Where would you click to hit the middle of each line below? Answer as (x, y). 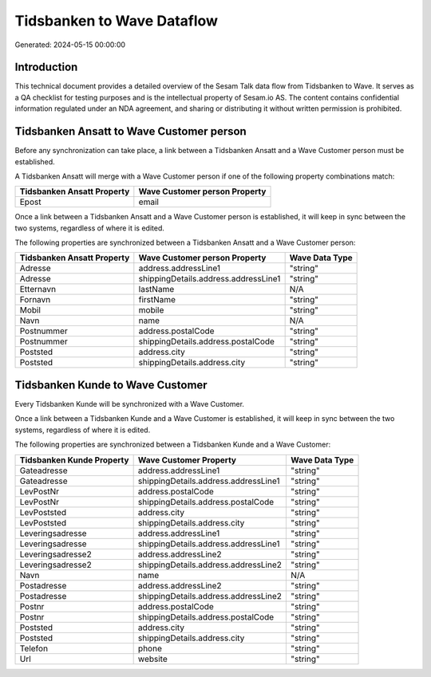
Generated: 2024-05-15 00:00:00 (70, 45)
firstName (157, 300)
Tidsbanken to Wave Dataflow (117, 21)
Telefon (34, 648)
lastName (156, 289)
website (152, 659)
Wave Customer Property (187, 460)
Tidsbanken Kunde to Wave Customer (111, 385)
